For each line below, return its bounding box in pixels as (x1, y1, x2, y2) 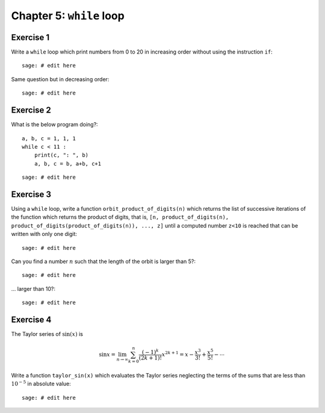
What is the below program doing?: (11, 121, 99, 128)
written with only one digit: (11, 231, 78, 238)
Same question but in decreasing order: (11, 75, 110, 82)
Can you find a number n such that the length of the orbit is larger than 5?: (11, 258, 196, 265)
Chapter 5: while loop (11, 9, 125, 22)
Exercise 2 (11, 105, 51, 116)
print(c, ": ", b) (34, 152, 89, 159)
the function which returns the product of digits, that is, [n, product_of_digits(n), (11, 214, 229, 221)
